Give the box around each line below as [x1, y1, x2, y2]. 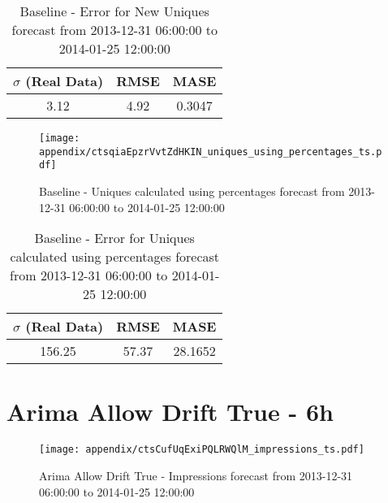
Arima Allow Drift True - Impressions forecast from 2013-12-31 [39, 466, 353, 483]
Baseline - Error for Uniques [34, 228, 195, 248]
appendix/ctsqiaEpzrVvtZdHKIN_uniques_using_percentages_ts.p [39, 145, 382, 158]
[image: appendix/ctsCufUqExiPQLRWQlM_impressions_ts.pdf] [39, 444, 364, 456]
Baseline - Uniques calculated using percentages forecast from [39, 182, 345, 199]
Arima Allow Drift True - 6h [6, 395, 334, 428]
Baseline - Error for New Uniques [19, 2, 209, 20]
